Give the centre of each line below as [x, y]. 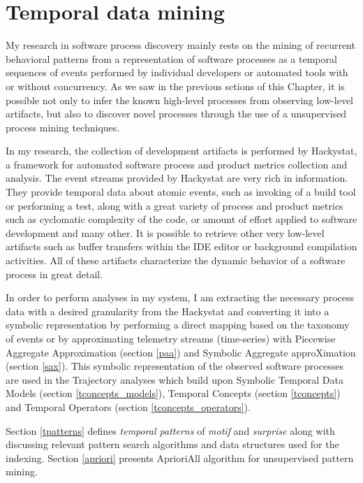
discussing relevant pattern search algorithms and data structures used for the [172, 444]
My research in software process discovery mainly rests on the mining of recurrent [180, 45]
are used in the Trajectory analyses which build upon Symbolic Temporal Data [175, 379]
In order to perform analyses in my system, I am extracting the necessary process [180, 297]
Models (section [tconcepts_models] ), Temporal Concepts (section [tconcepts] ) [173, 393]
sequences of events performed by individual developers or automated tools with [177, 72]
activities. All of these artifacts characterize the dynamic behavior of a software [176, 260]
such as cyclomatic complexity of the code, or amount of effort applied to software [181, 219]
